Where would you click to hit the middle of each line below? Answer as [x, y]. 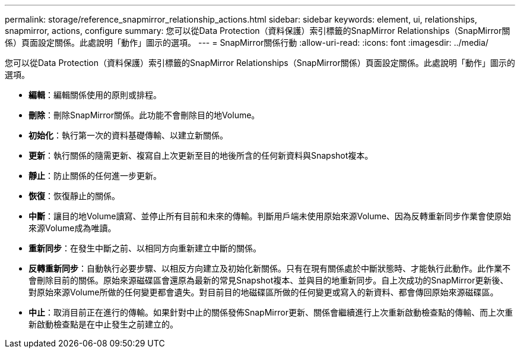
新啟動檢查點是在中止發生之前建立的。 [103, 324]
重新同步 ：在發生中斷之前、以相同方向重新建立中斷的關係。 [145, 248]
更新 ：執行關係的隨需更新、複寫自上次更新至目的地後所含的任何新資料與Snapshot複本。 [201, 155]
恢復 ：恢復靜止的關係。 [74, 196]
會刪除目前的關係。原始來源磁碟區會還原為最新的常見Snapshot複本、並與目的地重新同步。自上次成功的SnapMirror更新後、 [269, 280]
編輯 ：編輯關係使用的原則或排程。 [95, 95]
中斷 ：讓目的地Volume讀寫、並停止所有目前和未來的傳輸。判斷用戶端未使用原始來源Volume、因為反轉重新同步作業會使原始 [270, 216]
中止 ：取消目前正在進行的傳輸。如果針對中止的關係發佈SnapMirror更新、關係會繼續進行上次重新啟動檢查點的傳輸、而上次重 [271, 312]
